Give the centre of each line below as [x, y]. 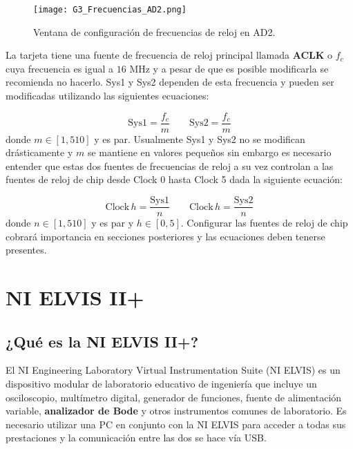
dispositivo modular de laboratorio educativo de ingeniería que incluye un [161, 384]
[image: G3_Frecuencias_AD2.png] [110, 10]
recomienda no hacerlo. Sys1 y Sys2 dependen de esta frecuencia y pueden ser [170, 82]
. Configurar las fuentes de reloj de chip [264, 223]
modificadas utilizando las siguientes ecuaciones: [107, 96]
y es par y [113, 223]
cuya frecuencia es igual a [60, 68]
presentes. [26, 250]
